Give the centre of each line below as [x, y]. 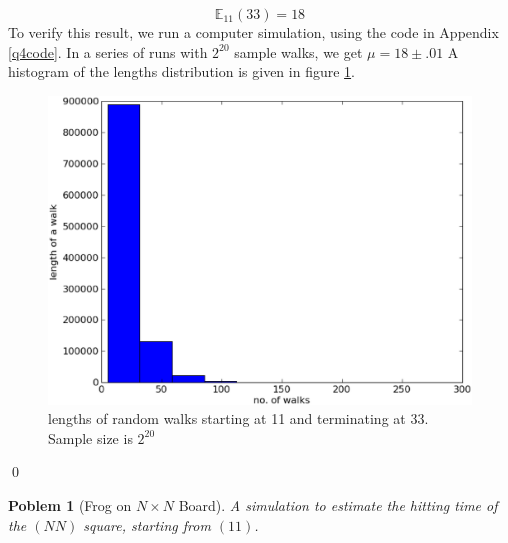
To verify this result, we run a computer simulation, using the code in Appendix [253, 32]
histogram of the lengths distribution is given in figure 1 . [181, 71]
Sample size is [90, 437]
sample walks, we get [298, 51]
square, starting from [147, 524]
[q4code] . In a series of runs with [108, 51]
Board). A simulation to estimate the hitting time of [338, 505]
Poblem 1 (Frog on [70, 505]
